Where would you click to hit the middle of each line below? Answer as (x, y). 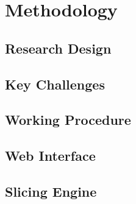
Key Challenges (55, 84)
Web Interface (50, 156)
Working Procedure (68, 120)
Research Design (58, 48)
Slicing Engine (51, 191)
